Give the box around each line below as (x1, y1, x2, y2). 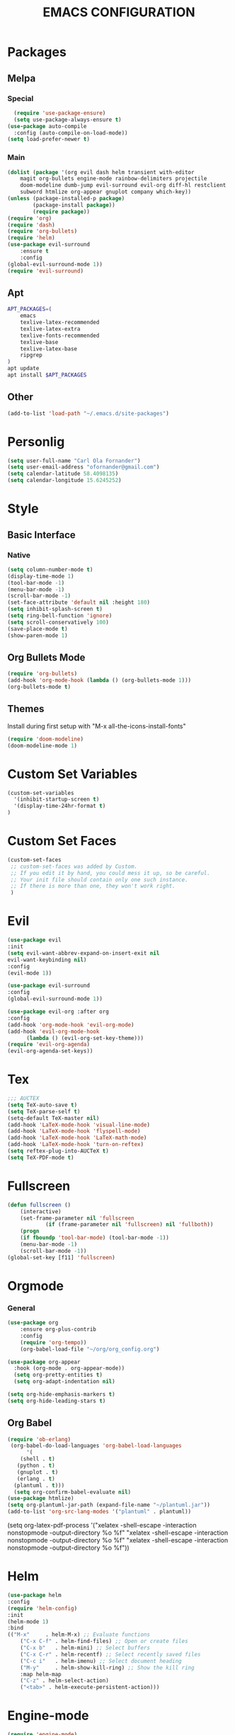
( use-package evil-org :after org (7, 1008, 110, 1016)
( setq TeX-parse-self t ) (7, 1108, 81, 1115)
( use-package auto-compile (7, 122, 87, 130)
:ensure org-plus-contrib (20, 1326, 97, 1333)
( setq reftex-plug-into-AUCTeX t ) (7, 1147, 110, 1155)
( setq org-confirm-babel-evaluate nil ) (13, 1488, 132, 1496)
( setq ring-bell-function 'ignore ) (7, 612, 113, 619)
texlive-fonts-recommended (20, 332, 100, 339)
